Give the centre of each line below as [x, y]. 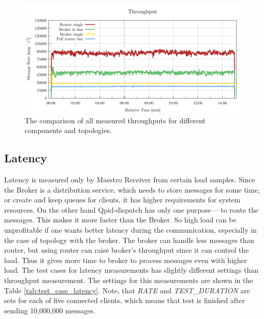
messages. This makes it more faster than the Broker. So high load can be [120, 220]
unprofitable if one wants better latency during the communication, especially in [130, 229]
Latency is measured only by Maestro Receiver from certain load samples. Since [130, 179]
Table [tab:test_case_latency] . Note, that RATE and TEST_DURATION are [127, 290]
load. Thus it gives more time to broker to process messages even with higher [126, 260]
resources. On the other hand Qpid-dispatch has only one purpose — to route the [131, 209]
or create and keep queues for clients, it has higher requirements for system [122, 200]
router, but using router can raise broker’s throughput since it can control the [127, 250]
